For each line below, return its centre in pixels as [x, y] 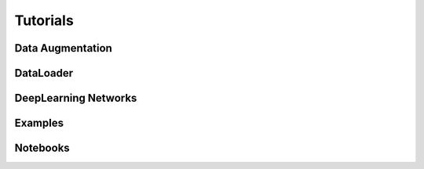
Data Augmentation [64, 48]
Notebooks [42, 148]
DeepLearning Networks [76, 98]
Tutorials [44, 20]
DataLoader [44, 73]
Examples [39, 123]
